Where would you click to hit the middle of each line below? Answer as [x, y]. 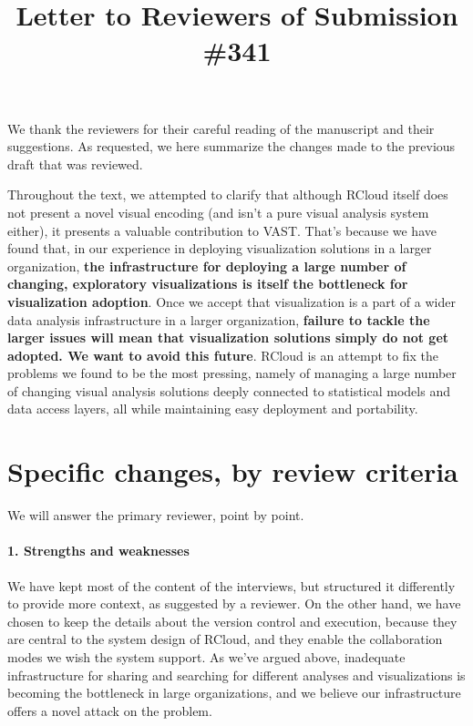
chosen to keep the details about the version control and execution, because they [232, 621]
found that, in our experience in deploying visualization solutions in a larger [220, 248]
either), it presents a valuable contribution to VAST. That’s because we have [222, 230]
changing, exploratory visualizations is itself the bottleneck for [208, 284]
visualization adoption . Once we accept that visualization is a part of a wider [231, 301]
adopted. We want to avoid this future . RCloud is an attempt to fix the [223, 355]
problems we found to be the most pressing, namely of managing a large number [232, 373]
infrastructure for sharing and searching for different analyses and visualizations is [236, 675]
